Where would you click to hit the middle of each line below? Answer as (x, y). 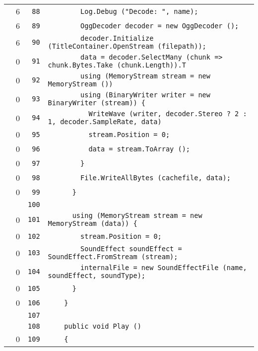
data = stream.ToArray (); (139, 149)
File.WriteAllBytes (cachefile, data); (156, 177)
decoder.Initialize (117, 38)
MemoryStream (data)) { (93, 223)
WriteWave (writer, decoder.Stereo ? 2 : (168, 114)
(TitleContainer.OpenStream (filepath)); (127, 46)
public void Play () (103, 326)
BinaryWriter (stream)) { (97, 103)
